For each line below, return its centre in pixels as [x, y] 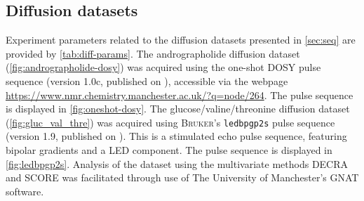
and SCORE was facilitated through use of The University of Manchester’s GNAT [182, 177]
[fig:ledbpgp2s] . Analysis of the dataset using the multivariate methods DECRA [177, 163]
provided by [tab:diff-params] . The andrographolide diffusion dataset [153, 53]
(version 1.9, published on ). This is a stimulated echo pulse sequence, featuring [176, 136]
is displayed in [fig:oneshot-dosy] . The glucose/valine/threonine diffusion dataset [178, 109]
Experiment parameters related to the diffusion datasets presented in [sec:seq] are [181, 40]
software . [25, 191]
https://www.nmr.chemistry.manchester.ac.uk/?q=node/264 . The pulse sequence [180, 95]
